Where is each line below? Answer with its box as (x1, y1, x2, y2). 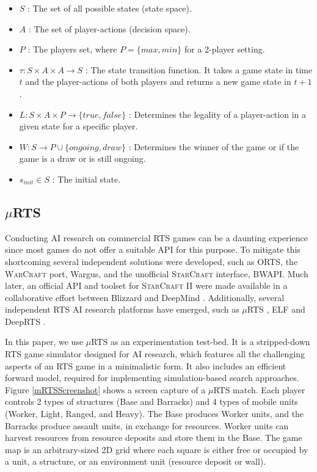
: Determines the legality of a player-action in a (128, 107, 306, 120)
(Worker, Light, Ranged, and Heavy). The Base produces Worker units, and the (5, 407, 304, 420)
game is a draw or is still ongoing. (19, 152, 146, 165)
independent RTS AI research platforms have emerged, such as (5, 303, 239, 316)
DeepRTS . (5, 314, 46, 327)
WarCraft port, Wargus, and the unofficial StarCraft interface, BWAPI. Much (5, 267, 308, 280)
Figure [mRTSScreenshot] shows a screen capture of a (5, 383, 206, 396)
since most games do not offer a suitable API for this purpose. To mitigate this (5, 243, 301, 256)
